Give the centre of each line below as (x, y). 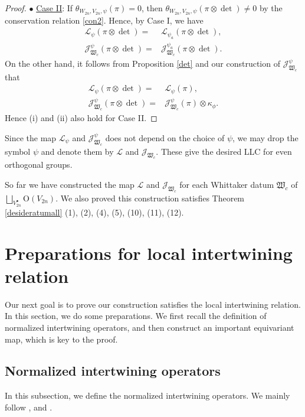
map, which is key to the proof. (61, 339)
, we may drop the (265, 137)
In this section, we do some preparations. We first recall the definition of (136, 316)
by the (271, 8)
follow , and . (29, 407)
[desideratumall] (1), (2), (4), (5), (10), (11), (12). (94, 212)
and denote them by (77, 151)
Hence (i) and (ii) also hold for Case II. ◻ (81, 118)
